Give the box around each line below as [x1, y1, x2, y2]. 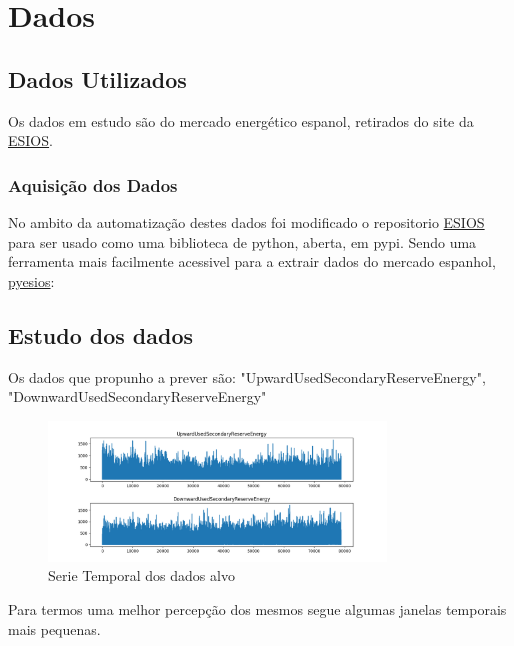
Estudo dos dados [8, 319, 194, 350]
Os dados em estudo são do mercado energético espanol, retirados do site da [8, 110, 474, 131]
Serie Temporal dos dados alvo [48, 565, 235, 586]
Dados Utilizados [8, 63, 187, 94]
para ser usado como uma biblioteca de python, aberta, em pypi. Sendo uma [8, 231, 477, 252]
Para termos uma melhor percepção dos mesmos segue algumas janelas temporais [8, 599, 507, 620]
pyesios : [8, 270, 55, 291]
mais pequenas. [8, 618, 101, 639]
